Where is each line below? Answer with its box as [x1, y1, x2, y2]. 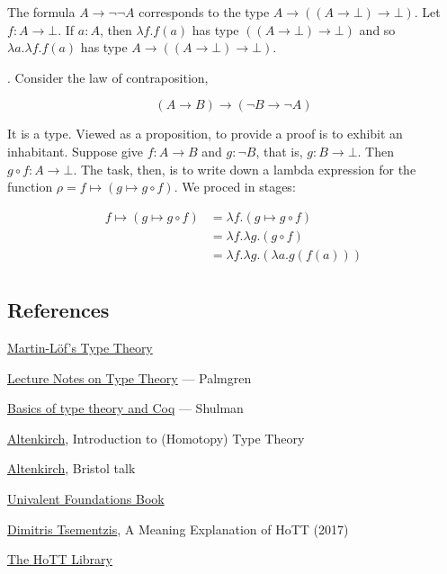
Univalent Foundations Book [7, 489, 165, 508]
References [7, 296, 110, 324]
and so [359, 20, 396, 39]
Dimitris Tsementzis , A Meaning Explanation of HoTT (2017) [7, 519, 349, 538]
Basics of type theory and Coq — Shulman [7, 399, 244, 417]
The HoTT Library [7, 550, 112, 569]
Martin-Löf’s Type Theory [7, 338, 153, 357]
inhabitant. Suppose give [7, 141, 144, 160]
